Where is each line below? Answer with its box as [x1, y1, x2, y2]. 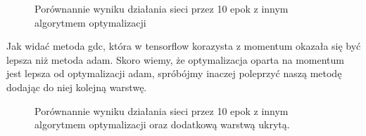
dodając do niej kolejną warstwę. [6, 79, 147, 94]
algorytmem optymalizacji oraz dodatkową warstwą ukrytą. [34, 117, 290, 132]
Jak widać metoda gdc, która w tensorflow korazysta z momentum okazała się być [6, 39, 361, 53]
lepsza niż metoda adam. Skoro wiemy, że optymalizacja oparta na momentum [6, 52, 345, 67]
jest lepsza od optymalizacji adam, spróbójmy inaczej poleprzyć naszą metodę [6, 66, 342, 81]
